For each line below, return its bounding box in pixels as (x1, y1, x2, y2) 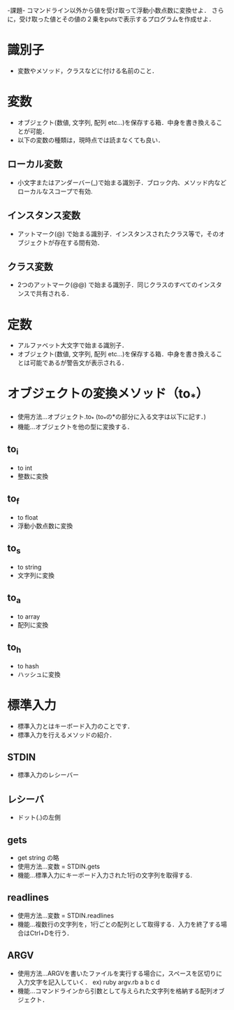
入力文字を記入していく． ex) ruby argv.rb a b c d (17, 978, 161, 986)
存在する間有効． (54, 238, 103, 247)
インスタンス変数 (7, 210, 81, 222)
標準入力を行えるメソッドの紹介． (17, 730, 116, 739)
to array (17, 612, 41, 621)
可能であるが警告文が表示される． (29, 358, 128, 367)
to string (17, 563, 42, 571)
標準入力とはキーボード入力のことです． (17, 722, 134, 730)
